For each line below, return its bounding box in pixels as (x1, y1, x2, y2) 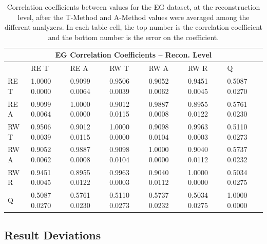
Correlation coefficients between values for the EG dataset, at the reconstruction (7, 2, 260, 12)
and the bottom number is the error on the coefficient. (48, 31, 219, 42)
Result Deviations (4, 227, 101, 243)
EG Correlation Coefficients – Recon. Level (55, 49, 212, 60)
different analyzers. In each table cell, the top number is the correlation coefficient (5, 22, 262, 32)
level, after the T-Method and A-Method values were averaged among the (17, 11, 250, 22)
